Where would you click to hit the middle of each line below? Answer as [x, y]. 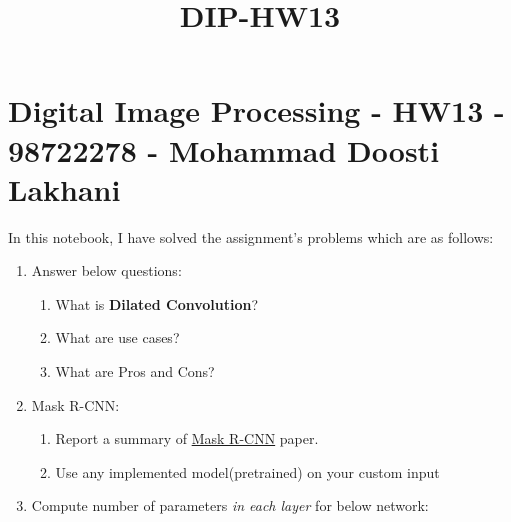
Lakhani [64, 188]
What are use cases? [117, 337]
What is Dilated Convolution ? [157, 303]
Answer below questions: [106, 270]
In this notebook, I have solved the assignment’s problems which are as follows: [251, 236]
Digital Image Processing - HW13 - [256, 110]
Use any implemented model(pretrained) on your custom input [247, 471]
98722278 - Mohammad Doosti [224, 149]
